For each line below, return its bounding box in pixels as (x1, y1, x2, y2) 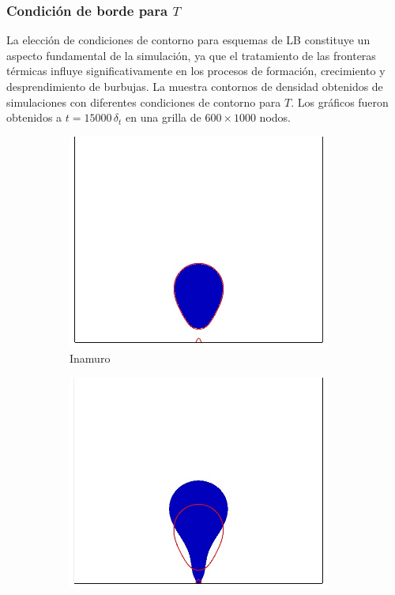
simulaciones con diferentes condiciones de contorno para (6, 93, 281, 110)
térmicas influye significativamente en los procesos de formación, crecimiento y (6, 62, 386, 79)
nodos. (259, 109, 291, 126)
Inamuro (70, 350, 111, 367)
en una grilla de (126, 109, 201, 126)
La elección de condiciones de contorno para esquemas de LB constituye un (6, 32, 371, 48)
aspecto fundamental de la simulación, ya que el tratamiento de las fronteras (6, 47, 376, 63)
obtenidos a (6, 109, 62, 126)
